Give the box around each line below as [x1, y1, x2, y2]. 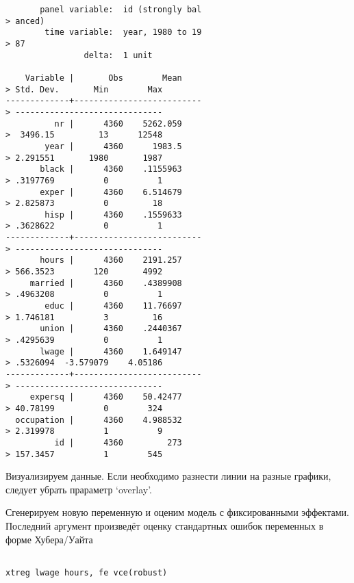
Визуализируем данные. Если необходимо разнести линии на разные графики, [5, 469, 331, 483]
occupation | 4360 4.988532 [15, 415, 182, 425]
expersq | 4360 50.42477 [29, 392, 182, 402]
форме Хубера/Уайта [5, 532, 93, 546]
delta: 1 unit [84, 50, 153, 60]
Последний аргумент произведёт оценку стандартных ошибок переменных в [5, 519, 324, 533]
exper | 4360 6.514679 [40, 187, 182, 197]
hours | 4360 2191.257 [40, 255, 182, 265]
